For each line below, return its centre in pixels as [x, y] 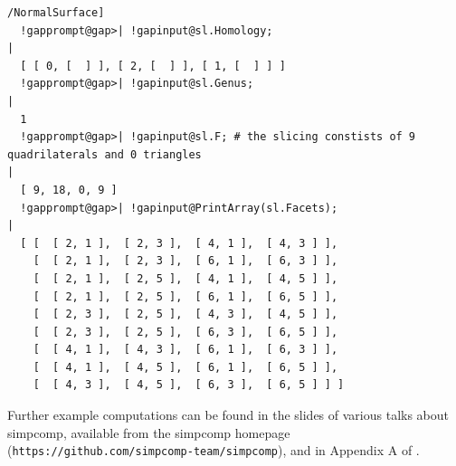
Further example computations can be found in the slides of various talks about [228, 415]
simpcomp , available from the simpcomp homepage [149, 432]
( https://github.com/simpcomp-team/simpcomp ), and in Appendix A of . [214, 450]
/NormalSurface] [56, 13]
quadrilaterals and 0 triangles [104, 154]
